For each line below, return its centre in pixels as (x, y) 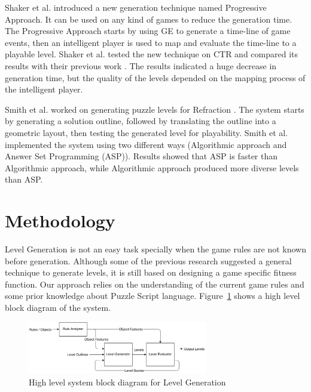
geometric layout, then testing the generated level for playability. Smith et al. (147, 132)
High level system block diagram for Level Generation (127, 382)
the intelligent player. (44, 89)
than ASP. (24, 179)
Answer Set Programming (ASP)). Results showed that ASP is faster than (141, 156)
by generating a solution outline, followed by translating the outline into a (141, 121)
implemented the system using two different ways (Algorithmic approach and (146, 144)
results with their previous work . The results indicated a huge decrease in (141, 65)
